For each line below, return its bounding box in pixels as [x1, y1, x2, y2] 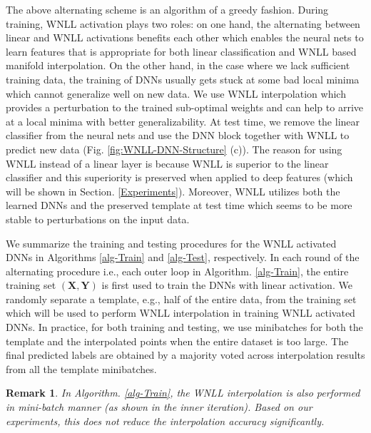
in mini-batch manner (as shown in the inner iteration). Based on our [6, 399, 312, 414]
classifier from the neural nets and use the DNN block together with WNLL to [6, 128, 350, 143]
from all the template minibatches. [6, 361, 157, 376]
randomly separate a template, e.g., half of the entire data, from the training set [6, 291, 357, 306]
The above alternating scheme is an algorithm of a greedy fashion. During [6, 2, 329, 16]
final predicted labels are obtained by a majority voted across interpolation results [6, 347, 365, 362]
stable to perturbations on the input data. [6, 211, 190, 226]
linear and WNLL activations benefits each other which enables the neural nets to [6, 30, 364, 45]
